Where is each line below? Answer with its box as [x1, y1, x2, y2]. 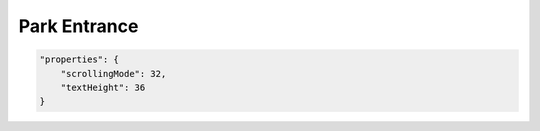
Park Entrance [18, 15, 139, 37]
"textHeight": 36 [60, 81, 146, 93]
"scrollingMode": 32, [60, 68, 167, 79]
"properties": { [39, 54, 120, 65]
